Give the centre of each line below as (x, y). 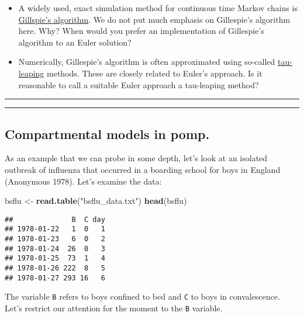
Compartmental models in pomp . (107, 133)
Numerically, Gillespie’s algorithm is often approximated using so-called (147, 62)
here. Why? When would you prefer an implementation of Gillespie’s (141, 31)
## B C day (55, 219)
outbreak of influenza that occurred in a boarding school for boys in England (143, 169)
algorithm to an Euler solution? (75, 42)
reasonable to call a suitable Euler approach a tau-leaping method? (139, 84)
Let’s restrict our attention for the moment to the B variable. (114, 308)
